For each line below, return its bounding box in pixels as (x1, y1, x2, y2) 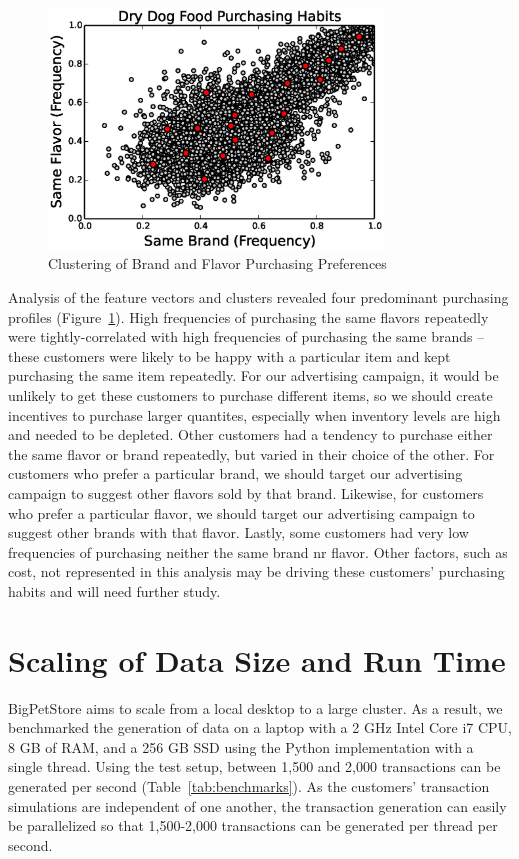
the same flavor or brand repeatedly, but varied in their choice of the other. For (8, 443, 495, 464)
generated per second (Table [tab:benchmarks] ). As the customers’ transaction (8, 776, 490, 797)
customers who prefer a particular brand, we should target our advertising (8, 463, 463, 484)
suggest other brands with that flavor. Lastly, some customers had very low (8, 522, 469, 543)
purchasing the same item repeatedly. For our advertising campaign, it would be (8, 365, 499, 386)
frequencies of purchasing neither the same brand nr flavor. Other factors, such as (8, 541, 508, 562)
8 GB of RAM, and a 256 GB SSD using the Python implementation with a (8, 736, 474, 757)
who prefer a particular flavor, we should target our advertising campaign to (8, 502, 475, 523)
